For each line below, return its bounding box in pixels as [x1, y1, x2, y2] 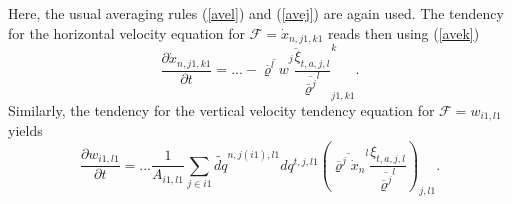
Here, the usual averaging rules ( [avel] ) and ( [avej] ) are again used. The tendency [8, 3, 504, 23]
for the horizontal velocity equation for [8, 22, 245, 43]
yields [8, 120, 43, 141]
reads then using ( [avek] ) [328, 22, 480, 43]
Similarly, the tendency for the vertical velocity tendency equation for [8, 99, 435, 120]
